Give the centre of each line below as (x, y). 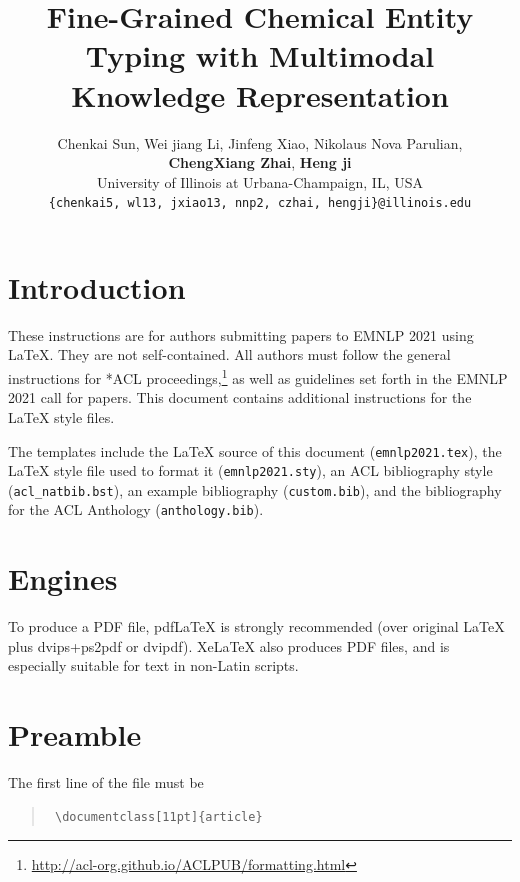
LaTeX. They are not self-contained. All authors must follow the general (229, 354)
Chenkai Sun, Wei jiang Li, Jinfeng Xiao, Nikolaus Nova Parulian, (260, 142)
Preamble (75, 734)
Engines (63, 578)
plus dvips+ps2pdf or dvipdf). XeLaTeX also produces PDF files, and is (229, 645)
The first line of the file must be (106, 782)
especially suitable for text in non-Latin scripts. (153, 665)
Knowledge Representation (260, 94)
